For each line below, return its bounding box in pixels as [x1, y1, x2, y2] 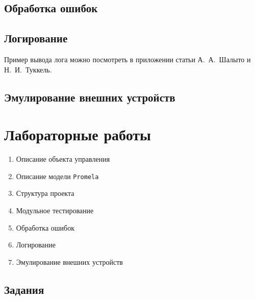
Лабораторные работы [4, 124, 151, 145]
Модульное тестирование [16, 205, 94, 215]
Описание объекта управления [16, 154, 110, 164]
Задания [4, 281, 44, 297]
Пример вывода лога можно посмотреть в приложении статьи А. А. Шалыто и [4, 54, 251, 64]
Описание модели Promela [16, 170, 99, 181]
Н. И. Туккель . [4, 64, 52, 74]
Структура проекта [16, 188, 74, 198]
